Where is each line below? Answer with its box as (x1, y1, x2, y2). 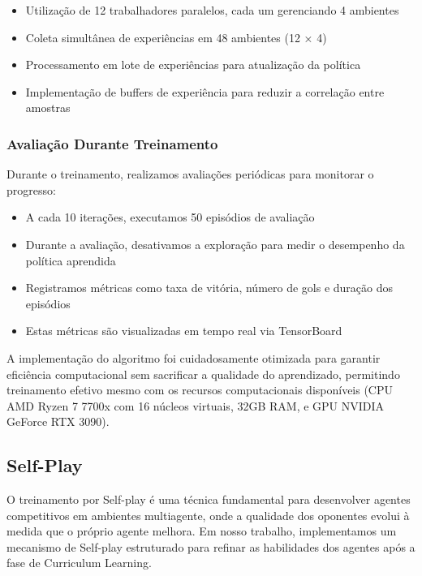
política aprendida (25, 251, 116, 269)
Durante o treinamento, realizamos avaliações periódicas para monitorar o (6, 165, 374, 183)
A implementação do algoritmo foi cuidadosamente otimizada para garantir (6, 349, 381, 366)
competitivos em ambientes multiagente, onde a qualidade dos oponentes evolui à (6, 506, 410, 523)
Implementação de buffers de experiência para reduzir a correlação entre (25, 83, 385, 100)
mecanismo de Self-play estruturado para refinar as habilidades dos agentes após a (6, 538, 416, 555)
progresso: (6, 181, 56, 198)
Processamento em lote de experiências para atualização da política (25, 56, 361, 73)
